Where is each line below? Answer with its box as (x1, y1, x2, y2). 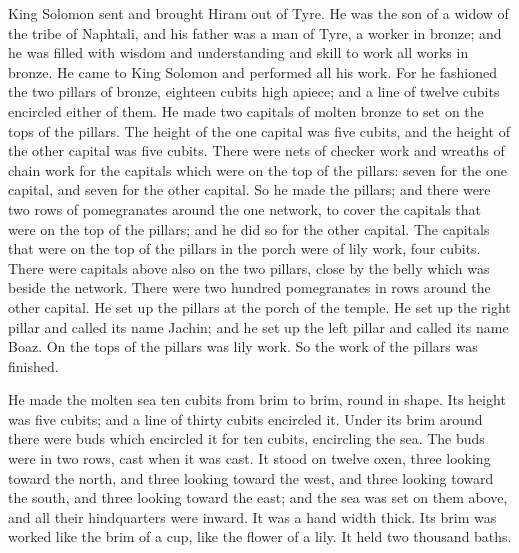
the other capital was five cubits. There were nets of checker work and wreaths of (8, 140, 505, 161)
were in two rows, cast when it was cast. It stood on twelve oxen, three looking (8, 448, 491, 469)
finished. (8, 355, 59, 376)
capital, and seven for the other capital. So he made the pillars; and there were (8, 179, 491, 200)
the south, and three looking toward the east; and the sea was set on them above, (8, 487, 508, 508)
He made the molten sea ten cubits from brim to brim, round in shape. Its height (8, 389, 506, 410)
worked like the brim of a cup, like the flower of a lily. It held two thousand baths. (8, 526, 512, 547)
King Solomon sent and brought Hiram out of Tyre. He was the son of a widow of (8, 3, 509, 23)
